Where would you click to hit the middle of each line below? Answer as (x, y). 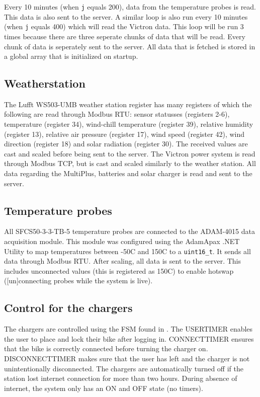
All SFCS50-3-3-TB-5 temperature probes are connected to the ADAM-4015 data (129, 231)
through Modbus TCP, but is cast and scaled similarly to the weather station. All (130, 163)
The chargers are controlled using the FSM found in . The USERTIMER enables (128, 329)
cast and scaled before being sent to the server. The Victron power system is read (130, 153)
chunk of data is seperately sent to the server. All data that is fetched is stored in (130, 46)
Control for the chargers (68, 308)
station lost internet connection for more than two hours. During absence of (121, 378)
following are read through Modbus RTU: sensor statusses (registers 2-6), (117, 114)
